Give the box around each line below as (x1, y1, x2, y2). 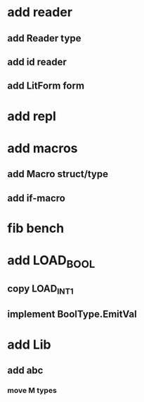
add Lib (7, 337, 51, 352)
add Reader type (7, 32, 81, 44)
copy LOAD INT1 (7, 283, 74, 297)
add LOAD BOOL (7, 252, 96, 271)
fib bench (7, 220, 65, 236)
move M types (7, 385, 58, 395)
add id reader (7, 56, 67, 67)
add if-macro (7, 192, 65, 204)
